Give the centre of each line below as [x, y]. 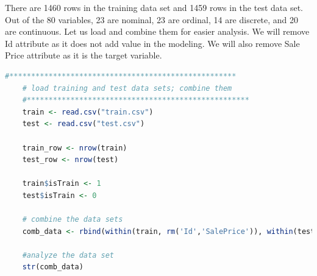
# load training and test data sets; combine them [127, 88]
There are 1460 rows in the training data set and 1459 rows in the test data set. [154, 7]
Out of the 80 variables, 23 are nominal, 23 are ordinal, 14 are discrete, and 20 [152, 19]
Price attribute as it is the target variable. [84, 55]
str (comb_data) [53, 267]
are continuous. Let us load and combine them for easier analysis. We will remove [157, 31]
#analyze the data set [68, 255]
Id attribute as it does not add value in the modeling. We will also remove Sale [152, 43]
